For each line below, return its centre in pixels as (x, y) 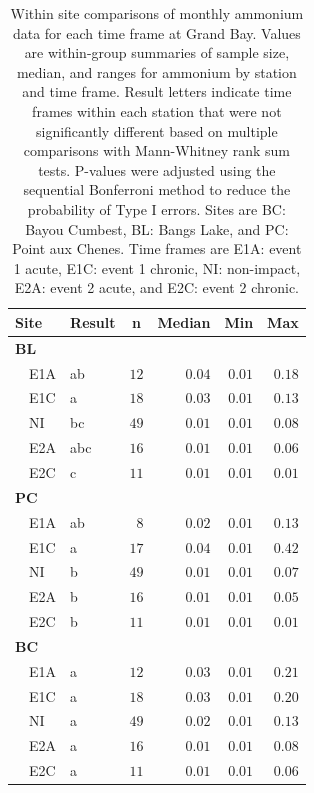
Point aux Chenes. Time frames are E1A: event (157, 248)
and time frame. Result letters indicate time (157, 91)
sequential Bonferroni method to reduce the (157, 189)
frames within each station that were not (157, 110)
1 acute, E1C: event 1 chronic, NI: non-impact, (157, 267)
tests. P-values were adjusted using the (157, 169)
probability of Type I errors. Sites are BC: (156, 208)
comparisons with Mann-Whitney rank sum (157, 150)
